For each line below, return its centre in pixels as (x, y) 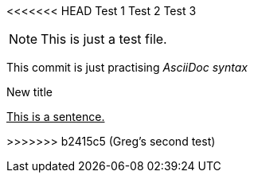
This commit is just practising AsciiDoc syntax (127, 67)
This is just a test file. (104, 39)
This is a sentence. (56, 117)
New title (29, 92)
